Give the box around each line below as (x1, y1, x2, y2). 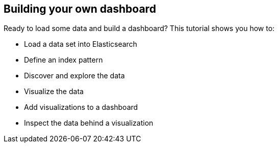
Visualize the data (24, 87, 84, 96)
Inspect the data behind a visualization (24, 119, 154, 128)
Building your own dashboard (4, 3, 156, 15)
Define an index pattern (24, 55, 103, 65)
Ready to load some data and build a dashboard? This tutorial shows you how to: (4, 24, 275, 33)
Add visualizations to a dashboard (24, 103, 138, 112)
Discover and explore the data (24, 71, 125, 80)
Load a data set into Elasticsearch (24, 40, 137, 49)
